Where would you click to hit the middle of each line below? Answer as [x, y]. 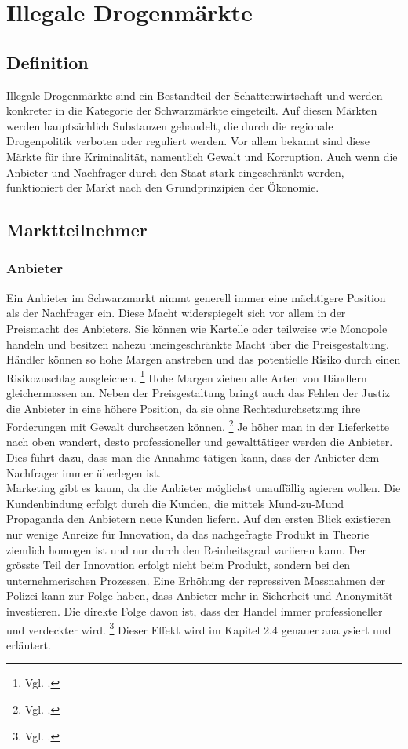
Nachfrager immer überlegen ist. [84, 472]
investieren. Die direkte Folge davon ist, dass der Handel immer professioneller [195, 610]
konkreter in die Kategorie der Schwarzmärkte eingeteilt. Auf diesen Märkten [192, 110]
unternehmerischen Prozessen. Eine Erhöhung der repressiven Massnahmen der [196, 580]
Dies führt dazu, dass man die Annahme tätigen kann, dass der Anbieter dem [193, 457]
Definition [47, 62]
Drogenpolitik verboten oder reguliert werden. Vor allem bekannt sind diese [188, 141]
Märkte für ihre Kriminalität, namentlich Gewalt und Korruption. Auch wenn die [202, 156]
